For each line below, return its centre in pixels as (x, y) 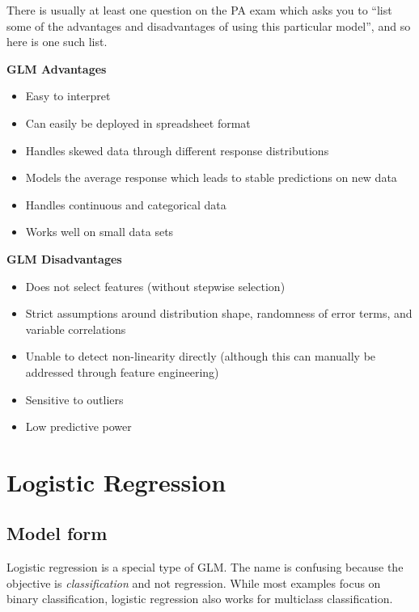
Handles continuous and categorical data (126, 204)
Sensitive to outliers (74, 399)
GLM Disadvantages (64, 258)
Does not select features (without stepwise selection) (155, 286)
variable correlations (76, 329)
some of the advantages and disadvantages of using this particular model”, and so (209, 25)
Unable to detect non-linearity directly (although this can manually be (201, 356)
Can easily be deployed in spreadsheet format (138, 122)
